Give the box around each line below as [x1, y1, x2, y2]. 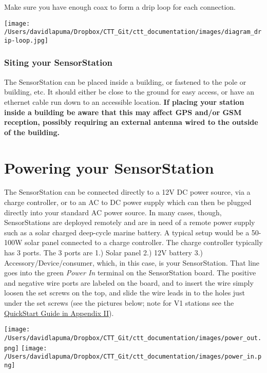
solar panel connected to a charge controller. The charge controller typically [25, 237, 263, 248]
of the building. [4, 126, 60, 137]
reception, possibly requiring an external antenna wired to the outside [4, 117, 258, 127]
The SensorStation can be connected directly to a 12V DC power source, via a [4, 186, 251, 197]
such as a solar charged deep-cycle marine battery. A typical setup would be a [4, 227, 250, 237]
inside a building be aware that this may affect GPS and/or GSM [4, 106, 242, 117]
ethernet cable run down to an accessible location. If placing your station [4, 96, 244, 107]
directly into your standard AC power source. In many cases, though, [4, 207, 222, 217]
